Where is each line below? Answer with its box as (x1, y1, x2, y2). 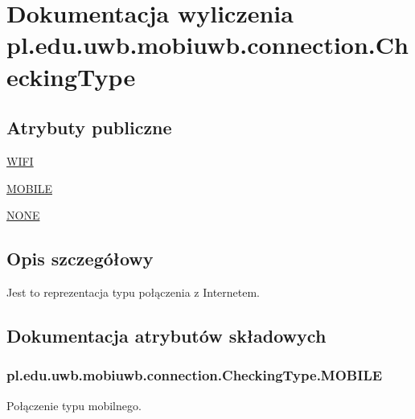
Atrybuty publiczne (6, 115, 172, 140)
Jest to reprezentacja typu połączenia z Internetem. (6, 283, 260, 300)
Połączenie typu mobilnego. (6, 396, 142, 413)
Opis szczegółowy (6, 246, 154, 271)
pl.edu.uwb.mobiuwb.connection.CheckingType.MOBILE (6, 365, 383, 385)
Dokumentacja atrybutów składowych (6, 322, 327, 347)
